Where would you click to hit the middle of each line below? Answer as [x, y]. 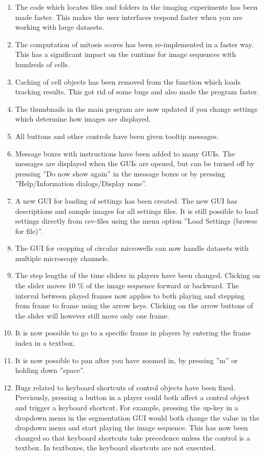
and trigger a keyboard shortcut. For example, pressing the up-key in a [127, 407]
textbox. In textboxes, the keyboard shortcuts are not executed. [115, 448]
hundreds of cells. [42, 64]
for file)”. [29, 231]
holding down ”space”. [50, 370]
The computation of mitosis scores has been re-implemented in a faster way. [134, 44]
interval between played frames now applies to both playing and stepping [130, 295]
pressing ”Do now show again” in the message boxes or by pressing [120, 173]
